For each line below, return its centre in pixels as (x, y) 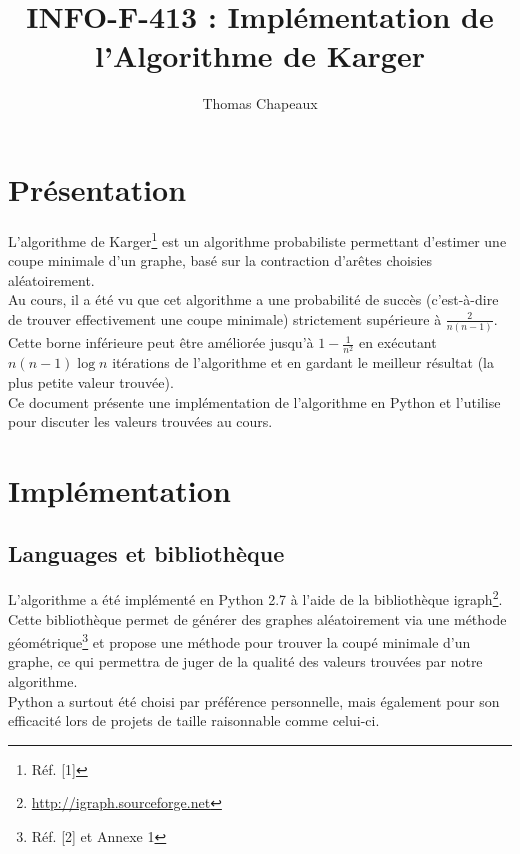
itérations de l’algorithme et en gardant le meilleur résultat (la (303, 362)
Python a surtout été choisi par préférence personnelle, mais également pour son (254, 700)
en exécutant (397, 342)
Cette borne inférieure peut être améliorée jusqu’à (161, 342)
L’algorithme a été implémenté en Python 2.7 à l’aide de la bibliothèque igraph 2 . (255, 597)
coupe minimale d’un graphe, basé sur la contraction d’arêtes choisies (220, 260)
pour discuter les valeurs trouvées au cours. (140, 421)
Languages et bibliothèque (146, 553)
